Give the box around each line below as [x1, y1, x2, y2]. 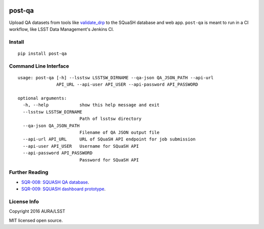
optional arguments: [18, 95, 67, 101]
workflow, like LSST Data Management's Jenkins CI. [9, 26, 114, 32]
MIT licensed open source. [9, 217, 63, 223]
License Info [9, 198, 39, 205]
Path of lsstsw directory [79, 116, 142, 122]
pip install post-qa [18, 50, 67, 56]
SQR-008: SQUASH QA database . [21, 179, 89, 185]
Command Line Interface [9, 63, 69, 69]
